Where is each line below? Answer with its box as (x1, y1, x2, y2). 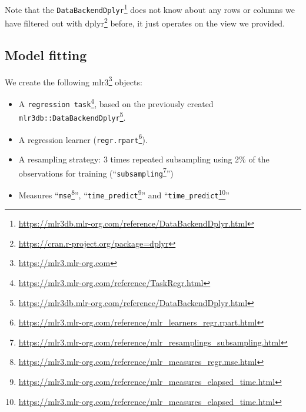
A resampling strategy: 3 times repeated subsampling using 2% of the (18, 152, 270, 165)
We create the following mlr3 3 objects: (5, 74, 142, 88)
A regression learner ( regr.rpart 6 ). (18, 131, 148, 145)
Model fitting (5, 45, 87, 64)
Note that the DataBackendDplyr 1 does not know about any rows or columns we (5, 2, 295, 15)
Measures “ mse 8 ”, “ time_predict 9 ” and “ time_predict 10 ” (18, 187, 229, 201)
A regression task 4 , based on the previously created (18, 96, 214, 109)
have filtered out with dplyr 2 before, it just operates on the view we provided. (5, 15, 285, 29)
